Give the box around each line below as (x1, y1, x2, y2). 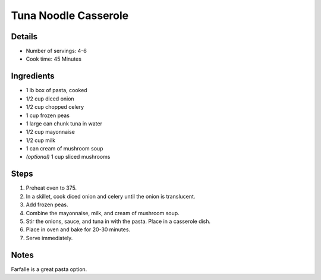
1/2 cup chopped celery (26, 103, 84, 111)
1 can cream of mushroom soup (26, 145, 103, 152)
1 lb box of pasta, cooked (26, 87, 87, 94)
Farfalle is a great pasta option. (11, 265, 87, 273)
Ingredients (11, 71, 55, 81)
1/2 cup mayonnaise (26, 128, 75, 136)
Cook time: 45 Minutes (26, 55, 81, 62)
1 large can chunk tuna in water (26, 119, 102, 127)
